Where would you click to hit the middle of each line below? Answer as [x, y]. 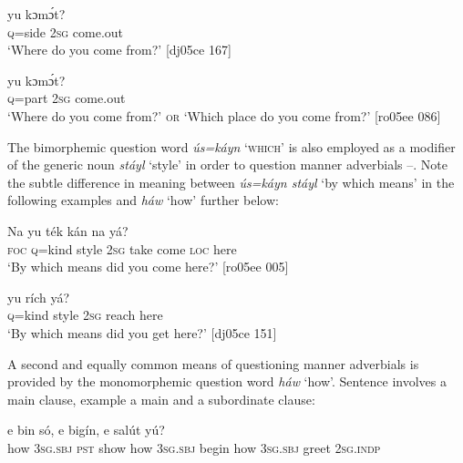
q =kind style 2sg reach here [85, 315]
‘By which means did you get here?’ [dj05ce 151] [142, 332]
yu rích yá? [39, 297]
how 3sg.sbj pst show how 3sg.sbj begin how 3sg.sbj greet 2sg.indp [194, 447]
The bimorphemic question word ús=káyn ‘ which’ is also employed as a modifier [231, 146]
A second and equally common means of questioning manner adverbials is [213, 363]
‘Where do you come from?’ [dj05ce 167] [119, 50]
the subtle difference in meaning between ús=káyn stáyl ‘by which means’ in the [231, 182]
